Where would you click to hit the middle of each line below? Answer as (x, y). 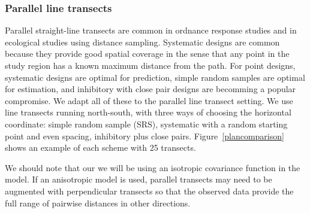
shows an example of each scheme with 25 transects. (100, 147)
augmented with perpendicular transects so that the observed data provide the (149, 191)
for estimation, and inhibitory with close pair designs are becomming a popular (151, 89)
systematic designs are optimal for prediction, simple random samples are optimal (155, 77)
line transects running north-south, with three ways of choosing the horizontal (148, 112)
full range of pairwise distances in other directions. (98, 203)
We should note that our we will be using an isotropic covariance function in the (153, 167)
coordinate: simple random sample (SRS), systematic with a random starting (146, 124)
